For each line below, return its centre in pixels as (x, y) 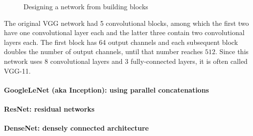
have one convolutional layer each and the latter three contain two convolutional (124, 32)
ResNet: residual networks (49, 108)
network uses (23, 61)
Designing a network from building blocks (86, 6)
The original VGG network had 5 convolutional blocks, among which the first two (126, 23)
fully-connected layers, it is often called (189, 61)
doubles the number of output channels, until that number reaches (103, 51)
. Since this (232, 51)
